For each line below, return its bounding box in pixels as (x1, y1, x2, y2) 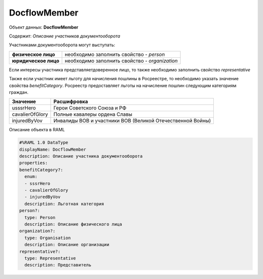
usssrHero (12, 105, 36, 111)
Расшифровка (54, 98, 88, 105)
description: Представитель (24, 262, 92, 268)
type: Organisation (24, 235, 71, 241)
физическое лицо (12, 51, 56, 58)
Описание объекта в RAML (9, 127, 65, 133)
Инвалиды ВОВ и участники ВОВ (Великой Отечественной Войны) (54, 117, 211, 124)
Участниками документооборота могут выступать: (9, 42, 115, 48)
